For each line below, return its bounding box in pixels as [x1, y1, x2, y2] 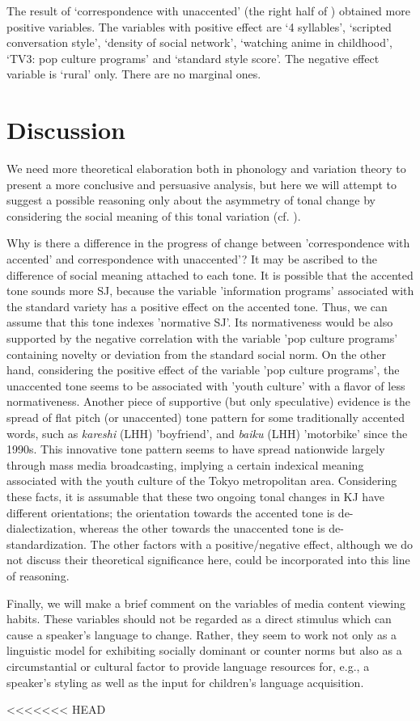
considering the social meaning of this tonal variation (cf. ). [6, 207, 301, 224]
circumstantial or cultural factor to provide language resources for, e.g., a [6, 657, 370, 674]
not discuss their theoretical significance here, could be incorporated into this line [6, 551, 410, 568]
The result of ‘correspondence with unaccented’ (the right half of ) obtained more [6, 2, 410, 19]
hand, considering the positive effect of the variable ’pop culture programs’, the [6, 361, 400, 378]
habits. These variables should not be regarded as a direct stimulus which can [6, 610, 392, 627]
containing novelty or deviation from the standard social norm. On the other [6, 345, 386, 362]
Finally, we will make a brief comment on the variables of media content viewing [6, 594, 406, 611]
